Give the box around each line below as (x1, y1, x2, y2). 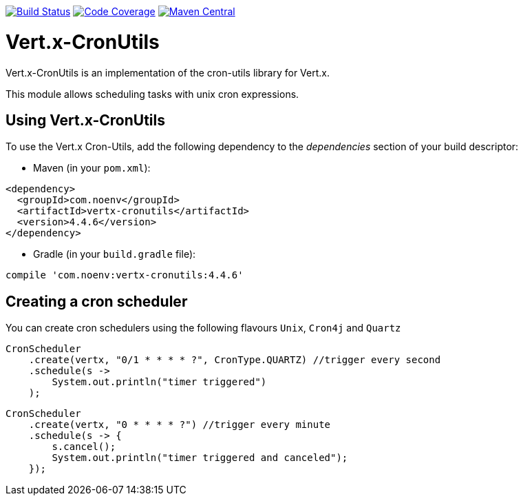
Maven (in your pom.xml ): (33, 162, 151, 174)
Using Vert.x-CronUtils (6, 111, 165, 129)
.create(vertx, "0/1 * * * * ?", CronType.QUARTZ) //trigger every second (28, 354, 441, 366)
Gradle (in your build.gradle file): (33, 248, 196, 260)
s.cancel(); (52, 441, 116, 453)
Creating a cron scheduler (6, 292, 188, 310)
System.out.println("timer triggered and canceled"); (52, 452, 348, 464)
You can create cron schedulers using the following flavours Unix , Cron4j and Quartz (6, 322, 401, 334)
